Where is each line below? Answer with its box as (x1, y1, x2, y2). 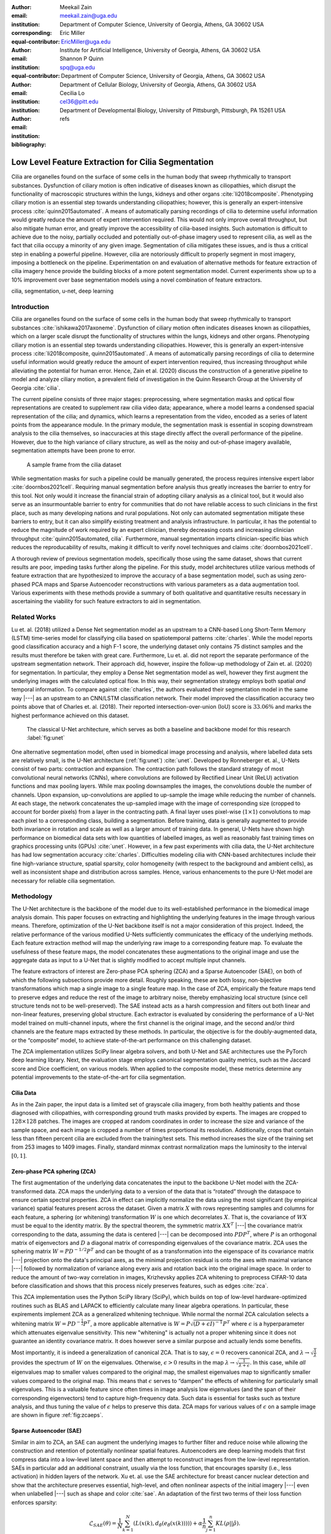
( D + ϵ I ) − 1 (193, 1319, 223, 1328)
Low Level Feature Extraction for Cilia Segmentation (11, 157, 214, 168)
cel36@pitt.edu (59, 98, 99, 106)
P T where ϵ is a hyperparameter (223, 1319, 305, 1327)
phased (11, 580, 31, 588)
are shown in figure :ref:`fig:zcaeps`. (11, 1411, 104, 1419)
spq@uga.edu (59, 63, 95, 71)
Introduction (11, 303, 49, 311)
